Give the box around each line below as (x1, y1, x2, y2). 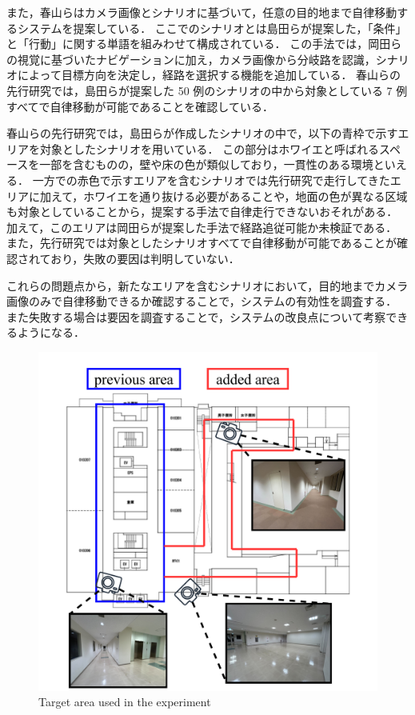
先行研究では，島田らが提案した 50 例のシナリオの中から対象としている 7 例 (6, 82, 408, 98)
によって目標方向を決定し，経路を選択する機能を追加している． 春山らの (17, 66, 401, 83)
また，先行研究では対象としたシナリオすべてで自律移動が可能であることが (6, 234, 397, 251)
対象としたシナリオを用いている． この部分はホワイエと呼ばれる (39, 140, 380, 157)
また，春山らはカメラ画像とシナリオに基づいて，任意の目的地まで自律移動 (6, 4, 397, 20)
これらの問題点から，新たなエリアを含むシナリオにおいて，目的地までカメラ (6, 277, 409, 294)
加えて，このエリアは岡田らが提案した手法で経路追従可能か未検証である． (6, 218, 397, 235)
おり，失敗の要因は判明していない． (50, 250, 240, 266)
